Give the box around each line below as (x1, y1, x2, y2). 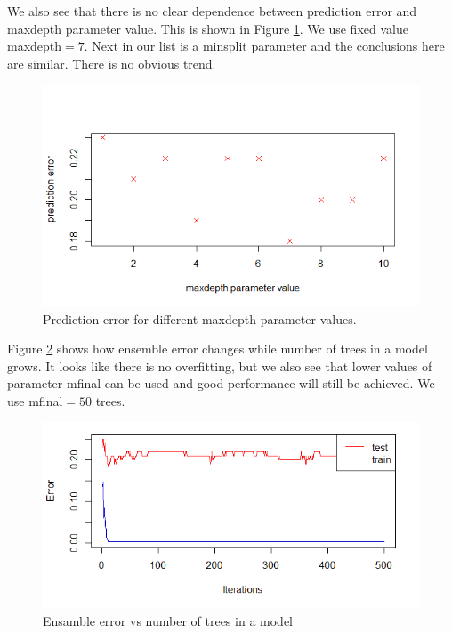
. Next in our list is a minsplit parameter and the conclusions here (84, 37, 445, 55)
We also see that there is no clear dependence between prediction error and (7, 2, 417, 20)
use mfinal (7, 391, 63, 410)
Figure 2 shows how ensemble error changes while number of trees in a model (7, 339, 428, 358)
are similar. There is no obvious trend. (7, 53, 216, 72)
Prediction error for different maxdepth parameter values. (43, 309, 357, 328)
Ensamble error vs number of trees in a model (43, 611, 293, 629)
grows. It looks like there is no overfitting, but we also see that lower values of (7, 356, 432, 375)
